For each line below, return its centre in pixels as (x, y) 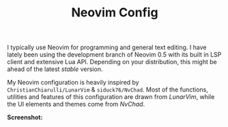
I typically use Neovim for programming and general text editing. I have (107, 47)
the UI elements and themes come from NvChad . (76, 104)
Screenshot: (25, 117)
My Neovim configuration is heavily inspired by (73, 83)
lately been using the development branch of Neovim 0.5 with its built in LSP (114, 55)
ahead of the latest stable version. (55, 69)
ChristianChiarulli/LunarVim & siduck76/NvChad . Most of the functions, (108, 89)
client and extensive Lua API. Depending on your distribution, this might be (112, 62)
